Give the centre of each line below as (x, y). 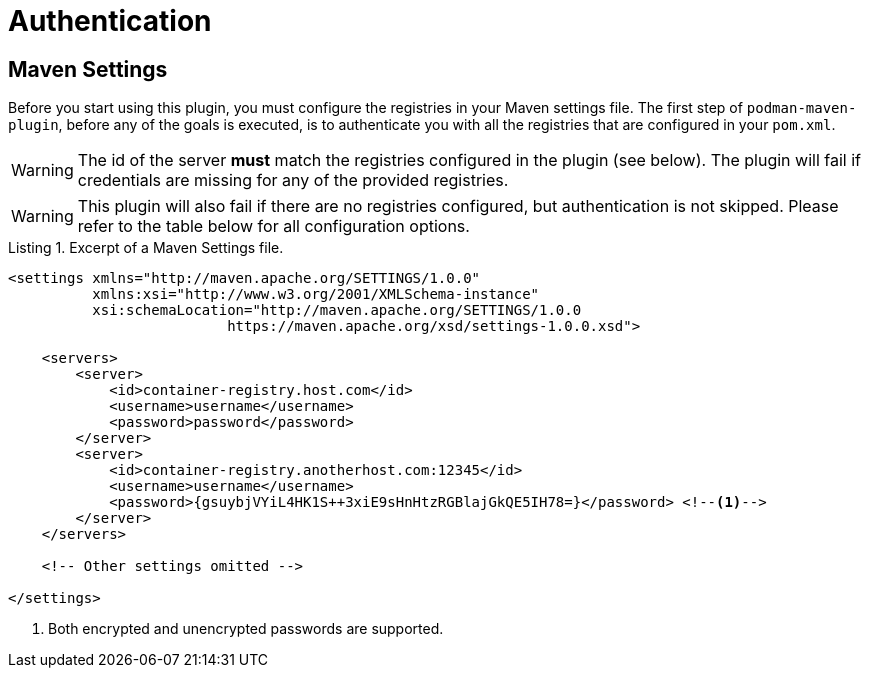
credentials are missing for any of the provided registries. (293, 180)
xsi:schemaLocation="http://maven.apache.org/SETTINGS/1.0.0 (337, 310)
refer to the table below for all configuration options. (273, 226)
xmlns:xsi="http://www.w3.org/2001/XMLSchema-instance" (316, 294)
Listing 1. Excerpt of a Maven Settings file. (146, 248)
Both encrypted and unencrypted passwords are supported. (246, 629)
